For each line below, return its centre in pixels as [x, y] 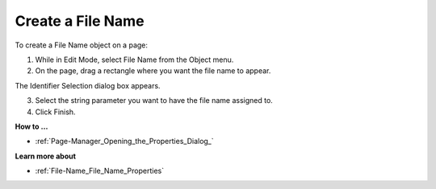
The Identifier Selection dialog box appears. [88, 85]
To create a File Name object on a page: [82, 45]
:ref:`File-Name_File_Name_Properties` [100, 171]
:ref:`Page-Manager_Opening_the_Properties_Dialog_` [124, 142]
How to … [31, 126]
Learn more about [46, 156]
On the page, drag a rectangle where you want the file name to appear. [153, 71]
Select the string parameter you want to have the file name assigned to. [154, 101]
